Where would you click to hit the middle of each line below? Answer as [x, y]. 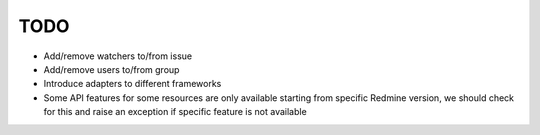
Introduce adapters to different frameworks [132, 84]
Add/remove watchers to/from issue [118, 56]
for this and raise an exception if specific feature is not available [175, 112]
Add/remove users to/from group [111, 69]
